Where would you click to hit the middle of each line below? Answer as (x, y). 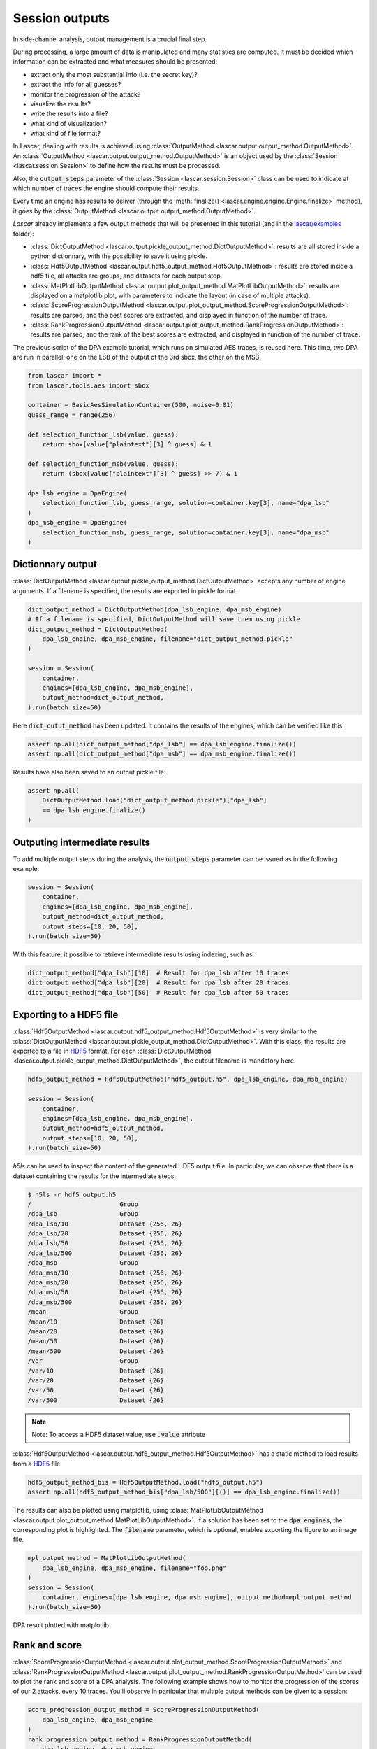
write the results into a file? (69, 114)
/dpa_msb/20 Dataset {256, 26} (105, 1283)
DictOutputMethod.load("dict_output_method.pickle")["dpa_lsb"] (155, 800)
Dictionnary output (55, 564)
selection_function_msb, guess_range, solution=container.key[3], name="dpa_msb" (186, 532)
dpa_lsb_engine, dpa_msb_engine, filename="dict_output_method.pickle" (168, 639)
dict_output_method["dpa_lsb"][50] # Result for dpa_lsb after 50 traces (158, 992)
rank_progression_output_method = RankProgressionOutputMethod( (140, 1739)
